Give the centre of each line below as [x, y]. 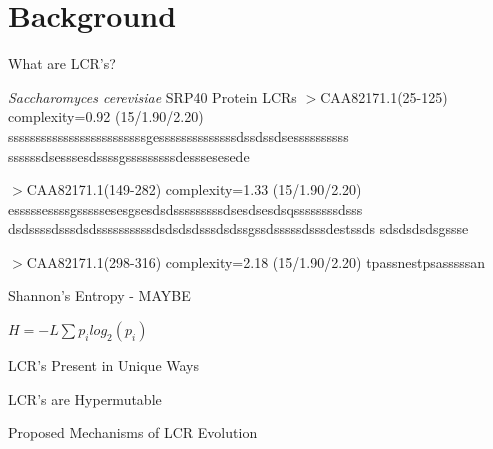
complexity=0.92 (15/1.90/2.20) [106, 116]
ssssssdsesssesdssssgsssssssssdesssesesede [129, 155]
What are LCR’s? [62, 63]
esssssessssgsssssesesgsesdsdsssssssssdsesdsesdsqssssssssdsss [185, 208]
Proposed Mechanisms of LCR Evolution [133, 432]
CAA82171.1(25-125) [384, 96]
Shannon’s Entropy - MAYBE [99, 295]
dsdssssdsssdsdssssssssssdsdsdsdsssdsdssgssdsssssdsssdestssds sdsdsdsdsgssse [238, 228]
